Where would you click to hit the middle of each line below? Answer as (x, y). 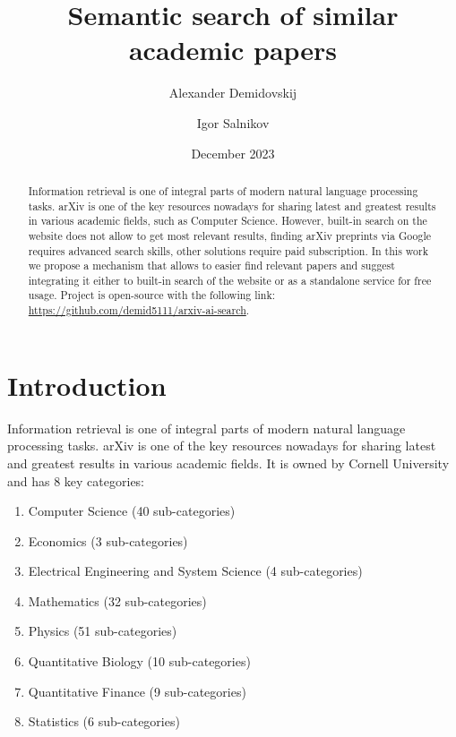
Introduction (87, 385)
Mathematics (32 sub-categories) (117, 600)
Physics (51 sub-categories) (103, 631)
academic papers (233, 50)
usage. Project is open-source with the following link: (152, 295)
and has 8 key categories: (76, 480)
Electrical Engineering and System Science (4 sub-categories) (195, 571)
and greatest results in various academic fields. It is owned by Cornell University (228, 463)
